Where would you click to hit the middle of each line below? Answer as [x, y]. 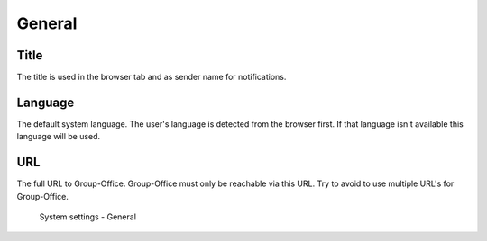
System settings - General [88, 217]
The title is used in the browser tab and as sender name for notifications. [152, 77]
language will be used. [59, 137]
